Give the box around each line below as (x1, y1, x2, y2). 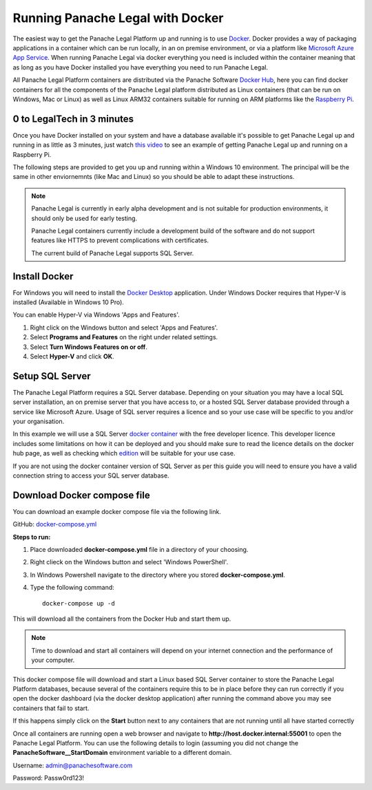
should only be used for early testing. (31, 214, 138, 222)
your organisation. (12, 417, 65, 426)
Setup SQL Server (12, 370, 91, 382)
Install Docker (12, 270, 74, 282)
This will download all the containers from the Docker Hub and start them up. (12, 615, 231, 623)
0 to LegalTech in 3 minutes (12, 113, 134, 125)
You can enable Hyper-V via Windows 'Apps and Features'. (12, 310, 180, 319)
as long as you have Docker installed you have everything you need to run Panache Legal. (12, 63, 269, 72)
